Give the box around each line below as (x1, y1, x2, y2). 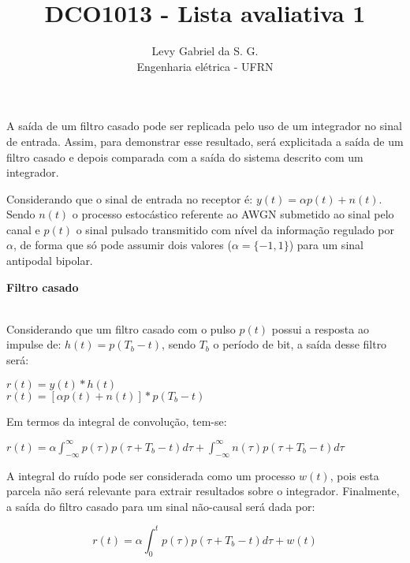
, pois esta (330, 467, 379, 483)
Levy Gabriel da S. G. (151, 43, 259, 59)
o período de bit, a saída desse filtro (213, 336, 387, 352)
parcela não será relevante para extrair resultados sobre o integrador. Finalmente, (6, 483, 400, 499)
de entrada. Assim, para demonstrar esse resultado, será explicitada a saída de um (6, 132, 404, 149)
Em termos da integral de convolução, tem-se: (6, 412, 227, 429)
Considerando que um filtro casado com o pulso (6, 320, 236, 337)
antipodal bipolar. (6, 252, 93, 269)
